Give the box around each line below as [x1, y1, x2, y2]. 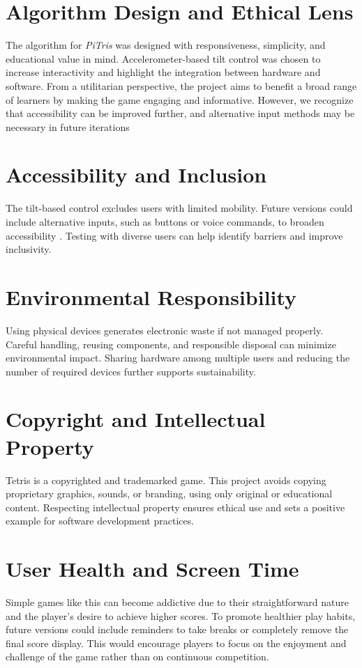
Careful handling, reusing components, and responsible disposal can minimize [6, 336, 336, 351]
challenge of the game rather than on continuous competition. [6, 649, 269, 664]
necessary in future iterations [6, 119, 130, 134]
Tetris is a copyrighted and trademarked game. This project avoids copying [6, 472, 326, 487]
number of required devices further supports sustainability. [6, 364, 256, 378]
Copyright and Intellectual [6, 405, 266, 433]
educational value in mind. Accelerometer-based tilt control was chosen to [6, 51, 321, 65]
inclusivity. [6, 242, 52, 256]
